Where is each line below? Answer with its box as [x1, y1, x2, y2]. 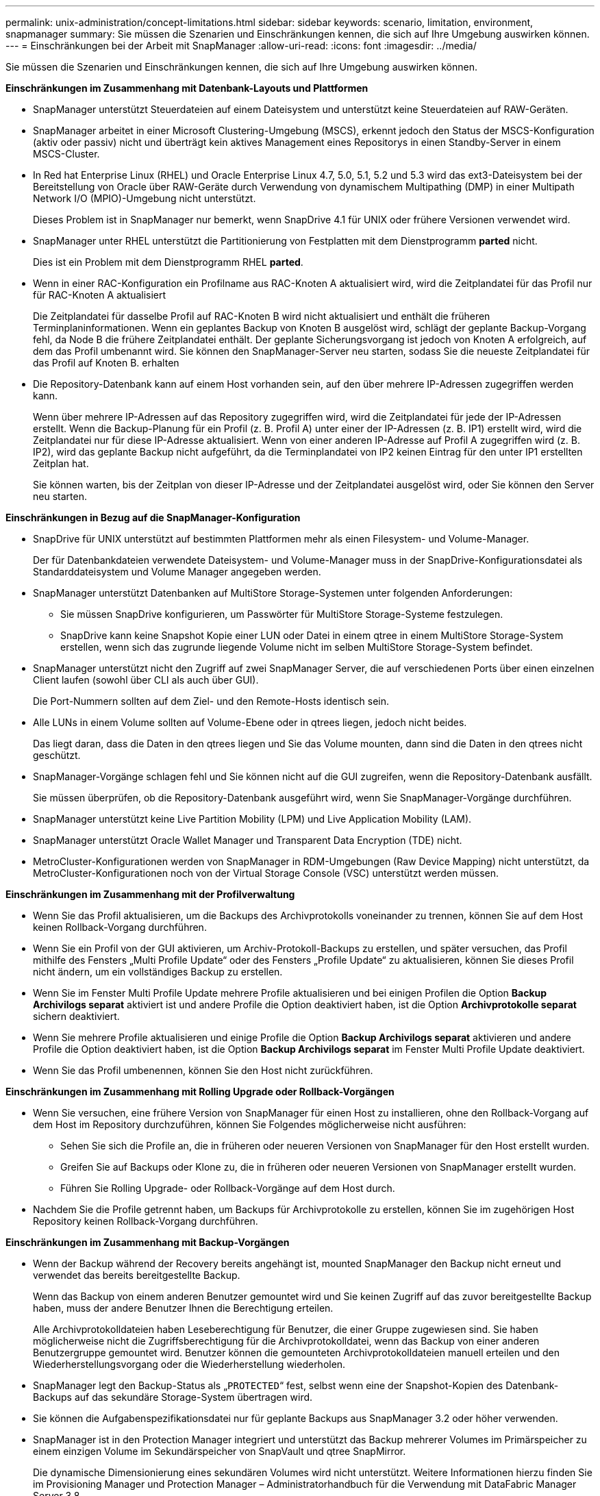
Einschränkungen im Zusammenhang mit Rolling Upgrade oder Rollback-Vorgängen [5, 1086, 395, 1097]
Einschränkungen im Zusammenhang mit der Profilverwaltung [5, 888, 295, 900]
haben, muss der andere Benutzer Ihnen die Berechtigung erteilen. [33, 1302, 334, 1314]
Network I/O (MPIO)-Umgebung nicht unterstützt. [33, 192, 256, 204]
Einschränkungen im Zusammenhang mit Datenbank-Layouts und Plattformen [5, 82, 368, 94]
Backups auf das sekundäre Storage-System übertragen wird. [33, 1391, 313, 1403]
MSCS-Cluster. [33, 148, 100, 160]
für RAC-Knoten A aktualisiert [33, 289, 166, 301]
